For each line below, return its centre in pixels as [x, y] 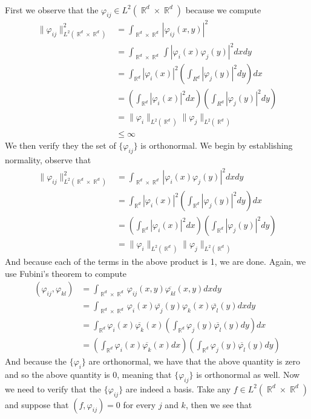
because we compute [223, 9]
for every [139, 404]
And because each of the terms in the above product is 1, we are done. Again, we [155, 261]
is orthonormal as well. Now [248, 374]
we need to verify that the [53, 388]
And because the [36, 361]
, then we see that [219, 404]
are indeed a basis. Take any [178, 388]
